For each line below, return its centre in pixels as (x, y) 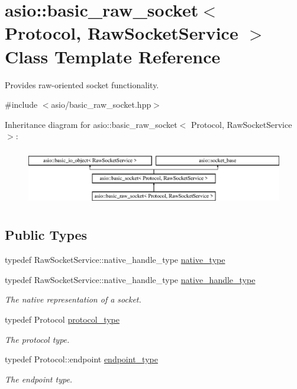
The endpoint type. (39, 379)
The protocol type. (37, 339)
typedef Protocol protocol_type (62, 319)
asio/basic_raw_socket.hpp (101, 105)
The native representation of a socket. (73, 299)
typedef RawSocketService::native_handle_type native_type (115, 260)
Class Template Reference (113, 56)
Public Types (46, 235)
